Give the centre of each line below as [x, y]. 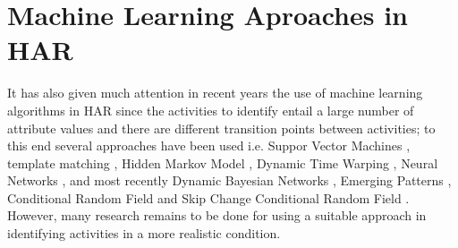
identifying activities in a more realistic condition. [144, 233]
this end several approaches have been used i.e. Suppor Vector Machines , [209, 145]
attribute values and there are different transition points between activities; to [221, 128]
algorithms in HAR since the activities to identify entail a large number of [211, 110]
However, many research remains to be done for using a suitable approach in [217, 215]
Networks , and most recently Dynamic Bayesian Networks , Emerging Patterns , [229, 180]
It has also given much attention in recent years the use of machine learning [215, 93]
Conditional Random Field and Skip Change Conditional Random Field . [208, 197]
